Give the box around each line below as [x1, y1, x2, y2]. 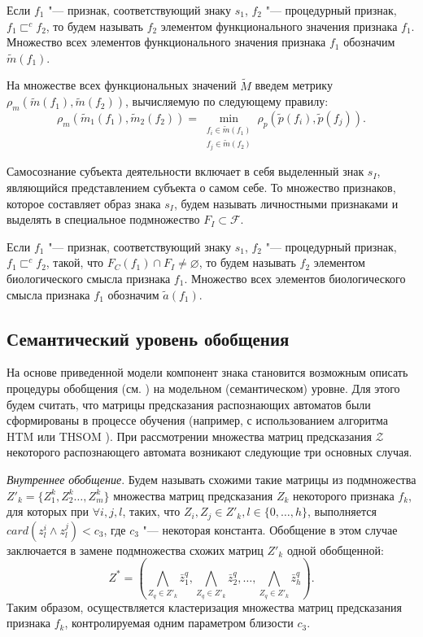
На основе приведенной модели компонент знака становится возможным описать [7, 364, 408, 381]
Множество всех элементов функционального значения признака [7, 33, 326, 50]
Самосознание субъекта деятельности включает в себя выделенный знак [7, 163, 364, 180]
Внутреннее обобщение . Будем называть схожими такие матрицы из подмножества [7, 470, 416, 487]
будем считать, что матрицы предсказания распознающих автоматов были [7, 395, 371, 412]
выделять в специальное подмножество [7, 211, 200, 228]
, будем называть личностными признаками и [173, 194, 399, 212]
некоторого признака [293, 486, 395, 504]
